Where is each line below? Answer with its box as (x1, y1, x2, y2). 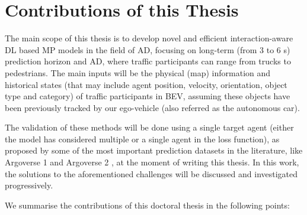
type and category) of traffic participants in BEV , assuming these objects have (5, 90, 290, 102)
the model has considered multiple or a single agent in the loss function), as (5, 132, 280, 145)
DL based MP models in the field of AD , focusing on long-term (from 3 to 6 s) (5, 43, 290, 56)
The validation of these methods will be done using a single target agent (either (5, 121, 294, 133)
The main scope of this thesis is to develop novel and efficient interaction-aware (5, 32, 293, 44)
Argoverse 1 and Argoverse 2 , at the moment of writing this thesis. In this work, (5, 156, 299, 168)
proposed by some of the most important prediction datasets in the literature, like (5, 144, 303, 157)
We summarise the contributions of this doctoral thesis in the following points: (5, 198, 290, 211)
